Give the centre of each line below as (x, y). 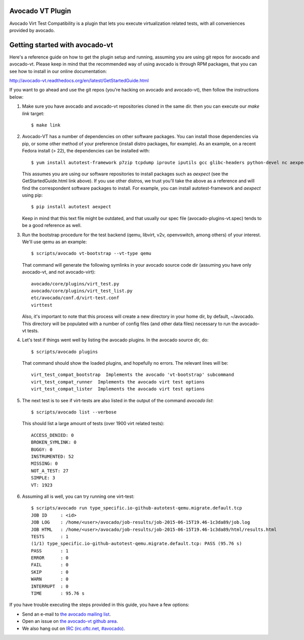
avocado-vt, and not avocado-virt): (59, 272)
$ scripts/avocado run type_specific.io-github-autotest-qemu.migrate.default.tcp (137, 508)
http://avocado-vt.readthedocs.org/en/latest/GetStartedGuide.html (79, 80)
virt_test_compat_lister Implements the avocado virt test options (118, 389)
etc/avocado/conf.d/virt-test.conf (75, 298)
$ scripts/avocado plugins (65, 351)
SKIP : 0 (50, 572)
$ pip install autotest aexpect (71, 207)
